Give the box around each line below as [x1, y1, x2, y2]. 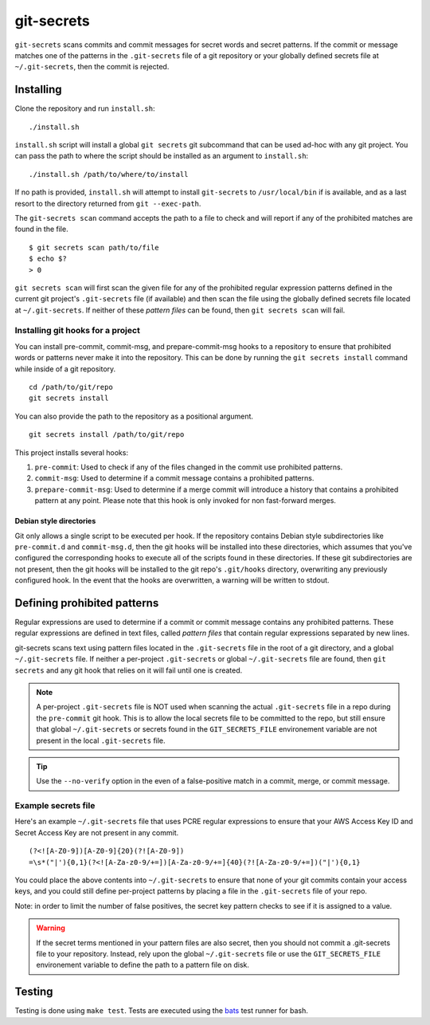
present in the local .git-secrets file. [36, 736, 166, 745]
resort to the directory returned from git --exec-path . [14, 198, 201, 208]
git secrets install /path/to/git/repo [29, 430, 185, 439]
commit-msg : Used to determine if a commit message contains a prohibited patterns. [34, 473, 315, 483]
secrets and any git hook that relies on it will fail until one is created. [14, 666, 243, 675]
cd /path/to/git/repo [29, 383, 113, 392]
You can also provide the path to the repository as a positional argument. [14, 411, 254, 421]
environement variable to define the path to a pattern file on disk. [36, 960, 250, 970]
